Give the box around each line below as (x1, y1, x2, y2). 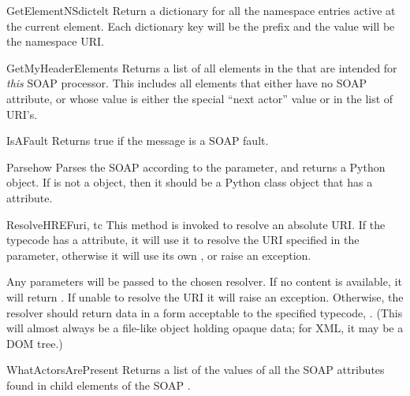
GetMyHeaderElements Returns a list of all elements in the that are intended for (6, 59, 397, 76)
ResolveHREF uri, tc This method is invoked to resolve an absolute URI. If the (6, 216, 386, 232)
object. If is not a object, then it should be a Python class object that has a (6, 174, 373, 191)
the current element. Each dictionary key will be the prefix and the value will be (6, 17, 395, 34)
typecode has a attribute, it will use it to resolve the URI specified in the (6, 231, 360, 248)
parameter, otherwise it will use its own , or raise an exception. (6, 246, 311, 263)
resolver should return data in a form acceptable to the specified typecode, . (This (6, 304, 403, 320)
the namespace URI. (6, 33, 104, 50)
